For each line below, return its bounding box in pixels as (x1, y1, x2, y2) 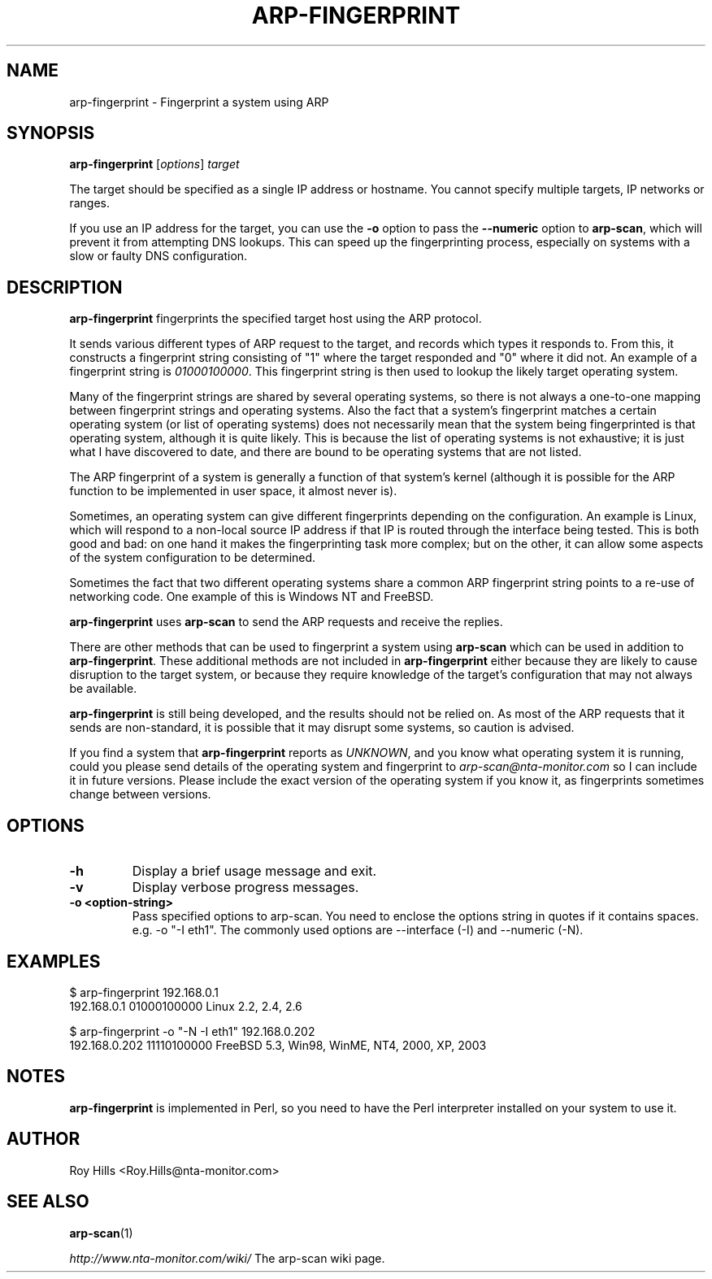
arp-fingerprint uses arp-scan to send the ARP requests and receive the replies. (69, 615, 503, 629)
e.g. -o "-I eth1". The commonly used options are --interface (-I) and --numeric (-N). (132, 923, 584, 937)
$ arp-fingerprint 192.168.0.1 (69, 985, 219, 999)
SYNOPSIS (7, 123, 95, 144)
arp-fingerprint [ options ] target (69, 157, 240, 172)
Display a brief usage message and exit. (132, 863, 377, 880)
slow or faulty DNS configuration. (69, 249, 248, 263)
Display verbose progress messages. (132, 879, 359, 896)
